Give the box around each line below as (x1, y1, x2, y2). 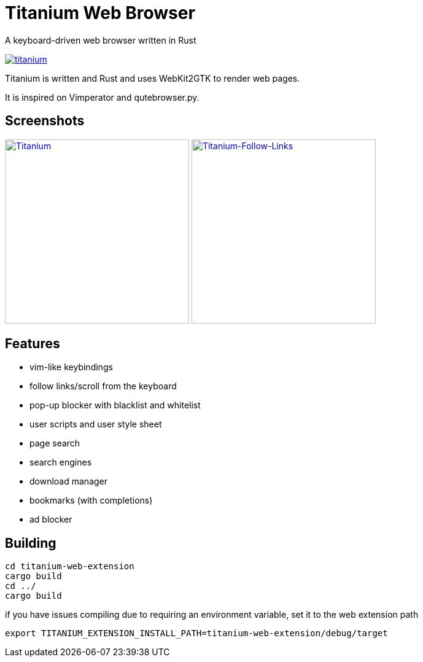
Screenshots (5, 113, 85, 129)
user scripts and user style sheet (29, 419, 162, 430)
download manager (29, 476, 108, 487)
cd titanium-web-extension (5, 561, 134, 572)
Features (5, 336, 60, 352)
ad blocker (29, 514, 72, 525)
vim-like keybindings (29, 362, 113, 373)
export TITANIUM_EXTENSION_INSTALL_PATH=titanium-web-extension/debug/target (5, 628, 388, 639)
